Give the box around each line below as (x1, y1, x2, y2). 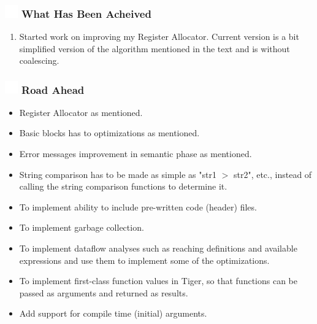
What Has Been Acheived (21, 6, 151, 21)
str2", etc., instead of (233, 168, 312, 180)
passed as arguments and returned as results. (19, 286, 188, 299)
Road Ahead (21, 82, 85, 97)
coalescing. (19, 54, 59, 67)
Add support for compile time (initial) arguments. (19, 307, 207, 320)
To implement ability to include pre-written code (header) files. (19, 200, 257, 213)
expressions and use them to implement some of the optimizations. (19, 253, 270, 266)
